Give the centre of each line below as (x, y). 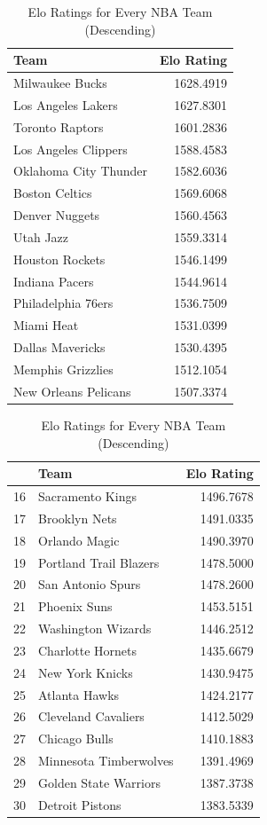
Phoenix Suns (75, 606)
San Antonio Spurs (90, 584)
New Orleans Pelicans (72, 391)
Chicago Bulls (76, 739)
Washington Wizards (95, 629)
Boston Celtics (53, 193)
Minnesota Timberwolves (106, 761)
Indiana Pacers (54, 281)
